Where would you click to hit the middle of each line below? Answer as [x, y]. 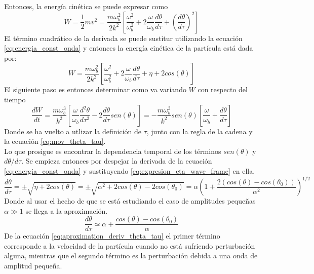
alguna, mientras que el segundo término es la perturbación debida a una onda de [131, 256]
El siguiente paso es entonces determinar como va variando [95, 89]
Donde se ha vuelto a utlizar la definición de [73, 131]
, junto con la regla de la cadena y [200, 131]
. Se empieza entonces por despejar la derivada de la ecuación [117, 161]
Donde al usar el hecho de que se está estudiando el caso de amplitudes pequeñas [130, 201]
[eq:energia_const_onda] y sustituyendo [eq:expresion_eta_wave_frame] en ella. [130, 170]
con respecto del [223, 89]
